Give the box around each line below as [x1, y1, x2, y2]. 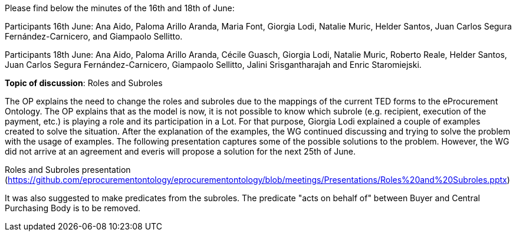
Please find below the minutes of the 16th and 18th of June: [5, 3, 235, 13]
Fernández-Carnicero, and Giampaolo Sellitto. [5, 31, 183, 41]
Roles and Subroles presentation [5, 165, 131, 175]
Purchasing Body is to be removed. [5, 203, 141, 213]
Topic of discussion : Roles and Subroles [5, 78, 163, 88]
